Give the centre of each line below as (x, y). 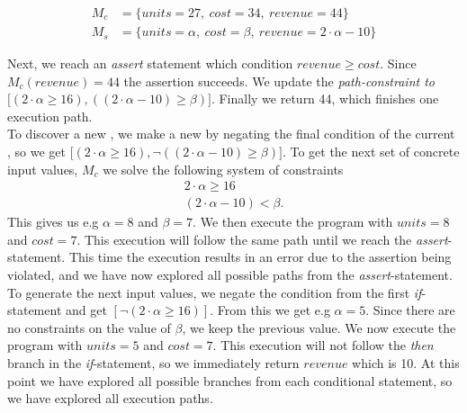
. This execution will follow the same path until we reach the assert (262, 239)
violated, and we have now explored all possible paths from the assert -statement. (230, 275)
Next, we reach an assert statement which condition (150, 63)
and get (86, 310)
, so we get (36, 152)
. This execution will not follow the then (323, 345)
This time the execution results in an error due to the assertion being (260, 257)
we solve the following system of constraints (223, 169)
